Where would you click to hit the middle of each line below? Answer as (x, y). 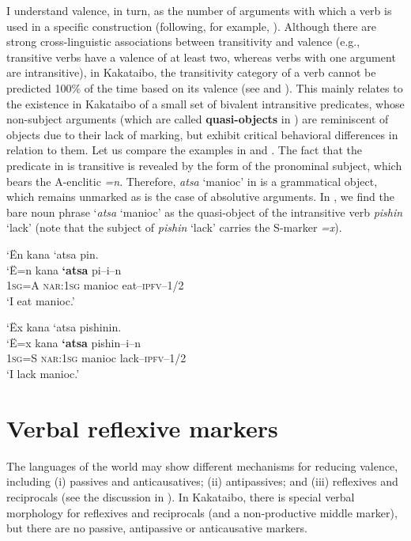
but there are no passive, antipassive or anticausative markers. (157, 528)
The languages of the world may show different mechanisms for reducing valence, (202, 465)
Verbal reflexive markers (142, 428)
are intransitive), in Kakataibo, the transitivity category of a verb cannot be (191, 72)
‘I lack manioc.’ (43, 374)
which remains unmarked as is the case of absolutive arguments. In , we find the (200, 197)
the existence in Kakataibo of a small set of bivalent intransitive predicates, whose (205, 103)
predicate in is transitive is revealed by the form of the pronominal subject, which (204, 165)
